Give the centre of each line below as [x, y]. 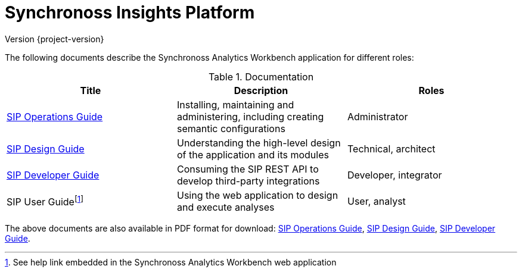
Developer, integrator [394, 175]
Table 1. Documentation [261, 76]
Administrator [377, 116]
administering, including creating [250, 116]
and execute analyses [226, 207]
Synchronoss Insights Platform [130, 12]
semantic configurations [231, 128]
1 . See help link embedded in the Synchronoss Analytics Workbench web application [171, 262]
